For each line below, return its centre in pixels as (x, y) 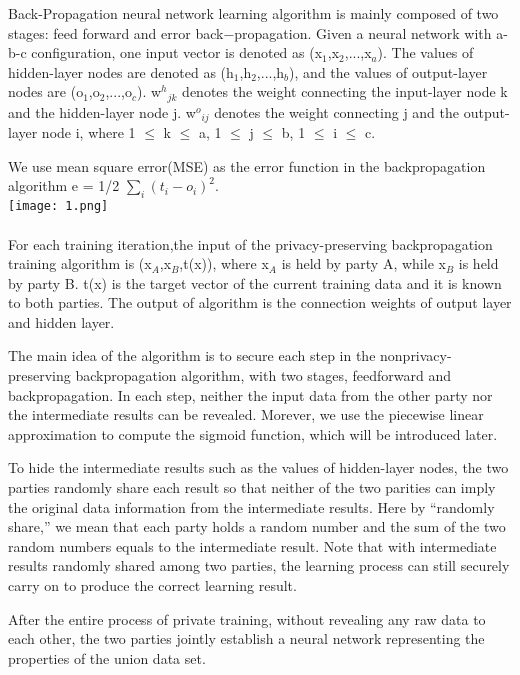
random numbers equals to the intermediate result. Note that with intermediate (252, 545)
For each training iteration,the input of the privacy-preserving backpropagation (250, 243)
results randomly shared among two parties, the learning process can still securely (259, 565)
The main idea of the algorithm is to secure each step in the (192, 355)
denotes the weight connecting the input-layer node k (345, 91)
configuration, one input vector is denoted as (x (177, 52)
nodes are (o (46, 91)
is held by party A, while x (363, 263)
